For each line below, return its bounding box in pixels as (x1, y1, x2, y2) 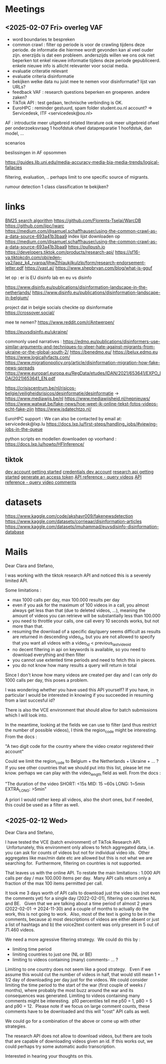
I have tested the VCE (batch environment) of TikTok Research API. (5, 839, 141, 845)
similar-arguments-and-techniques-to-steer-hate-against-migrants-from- (5, 343, 156, 349)
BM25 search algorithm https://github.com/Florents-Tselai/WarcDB (5, 217, 141, 223)
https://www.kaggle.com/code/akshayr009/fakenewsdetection (5, 513, 133, 519)
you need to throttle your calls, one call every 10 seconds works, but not (12, 618, 160, 624)
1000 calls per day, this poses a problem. (5, 677, 89, 683)
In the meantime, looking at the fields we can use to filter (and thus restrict (5, 722, 157, 728)
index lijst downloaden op (68, 233, 120, 239)
